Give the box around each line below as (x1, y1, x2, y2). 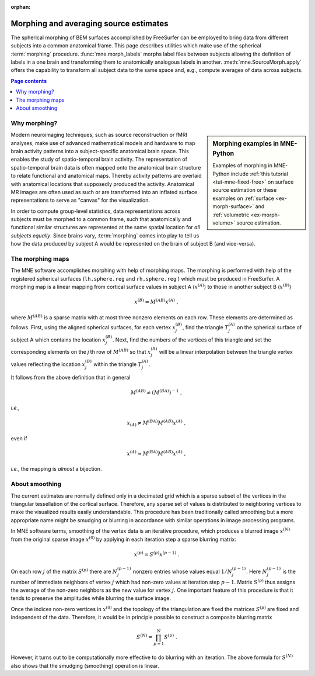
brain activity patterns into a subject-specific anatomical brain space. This (10, 147, 189, 154)
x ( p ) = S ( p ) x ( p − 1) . (134, 550, 180, 558)
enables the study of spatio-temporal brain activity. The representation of (10, 156, 188, 163)
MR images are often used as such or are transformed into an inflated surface (10, 188, 198, 195)
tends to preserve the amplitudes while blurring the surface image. (10, 595, 171, 602)
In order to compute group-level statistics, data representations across (10, 208, 181, 215)
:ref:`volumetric (212, 211, 250, 218)
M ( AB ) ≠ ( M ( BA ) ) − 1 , (130, 388, 183, 396)
